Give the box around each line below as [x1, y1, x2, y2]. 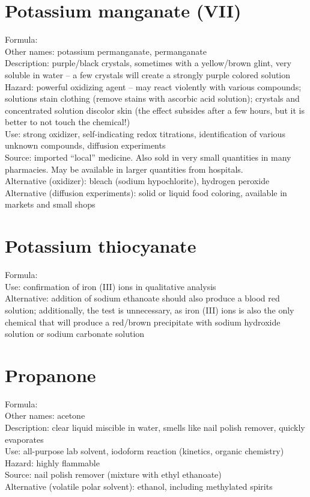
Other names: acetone [5, 409, 85, 422]
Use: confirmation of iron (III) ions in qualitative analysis [5, 280, 216, 292]
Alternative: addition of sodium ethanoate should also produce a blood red [5, 292, 280, 304]
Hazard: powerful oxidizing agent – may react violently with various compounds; [5, 80, 302, 93]
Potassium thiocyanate [5, 233, 196, 258]
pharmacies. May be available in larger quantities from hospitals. [5, 162, 243, 175]
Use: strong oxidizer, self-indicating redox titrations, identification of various [5, 127, 285, 140]
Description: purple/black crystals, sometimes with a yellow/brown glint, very [5, 57, 291, 69]
